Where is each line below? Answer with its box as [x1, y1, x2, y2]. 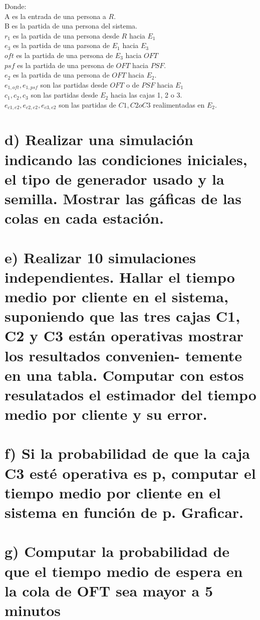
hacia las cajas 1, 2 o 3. [110, 90, 182, 100]
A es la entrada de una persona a [5, 11, 106, 21]
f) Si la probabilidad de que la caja [5, 443, 250, 463]
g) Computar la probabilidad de [5, 541, 230, 561]
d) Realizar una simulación [5, 129, 193, 150]
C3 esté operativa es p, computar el [5, 462, 256, 483]
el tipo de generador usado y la [5, 168, 224, 189]
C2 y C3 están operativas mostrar [5, 325, 243, 346]
